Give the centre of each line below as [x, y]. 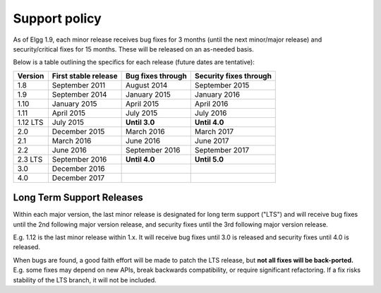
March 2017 [214, 131]
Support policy [57, 18]
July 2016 [211, 113]
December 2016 [78, 168]
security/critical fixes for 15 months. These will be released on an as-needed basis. [133, 49]
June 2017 [212, 140]
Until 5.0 [209, 159]
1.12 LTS [30, 122]
